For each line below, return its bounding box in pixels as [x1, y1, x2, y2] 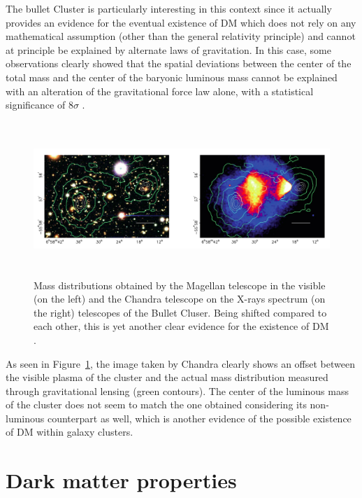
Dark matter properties [6, 466, 237, 494]
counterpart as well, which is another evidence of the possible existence [47, 410, 352, 425]
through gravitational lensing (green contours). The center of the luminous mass [6, 383, 349, 398]
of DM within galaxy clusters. [6, 424, 133, 439]
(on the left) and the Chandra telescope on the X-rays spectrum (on [34, 291, 326, 306]
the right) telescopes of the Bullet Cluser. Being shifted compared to [34, 305, 327, 319]
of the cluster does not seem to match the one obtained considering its [6, 397, 307, 412]
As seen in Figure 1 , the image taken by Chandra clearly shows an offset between [6, 356, 355, 371]
